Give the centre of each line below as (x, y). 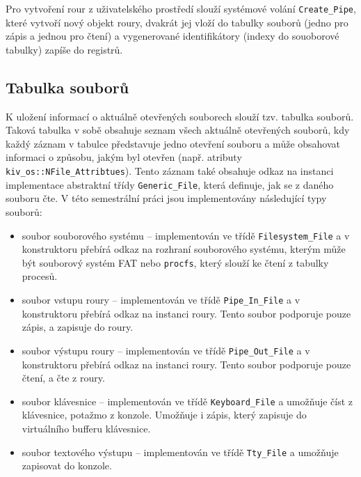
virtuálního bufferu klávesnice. (86, 428)
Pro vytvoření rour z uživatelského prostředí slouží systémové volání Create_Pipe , (181, 8)
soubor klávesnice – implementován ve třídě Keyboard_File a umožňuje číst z (187, 401)
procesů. (40, 276)
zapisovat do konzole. (67, 466)
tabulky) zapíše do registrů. (64, 49)
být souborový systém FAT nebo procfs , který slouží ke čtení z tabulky (175, 262)
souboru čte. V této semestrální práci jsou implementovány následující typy (166, 198)
